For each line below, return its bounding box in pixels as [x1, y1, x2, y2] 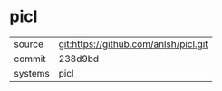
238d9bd [58, 52, 100, 65]
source [14, 38, 43, 50]
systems [14, 67, 50, 79]
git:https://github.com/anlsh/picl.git [58, 38, 208, 50]
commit [14, 52, 46, 65]
